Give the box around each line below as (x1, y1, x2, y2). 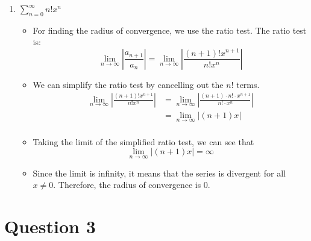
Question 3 (4, 214, 96, 239)
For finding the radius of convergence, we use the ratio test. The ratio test (33, 23, 307, 36)
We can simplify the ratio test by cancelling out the (33, 78, 224, 90)
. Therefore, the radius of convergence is (53, 178, 201, 191)
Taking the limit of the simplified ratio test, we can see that (33, 135, 254, 148)
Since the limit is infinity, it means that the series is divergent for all (33, 166, 286, 179)
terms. (236, 78, 260, 90)
